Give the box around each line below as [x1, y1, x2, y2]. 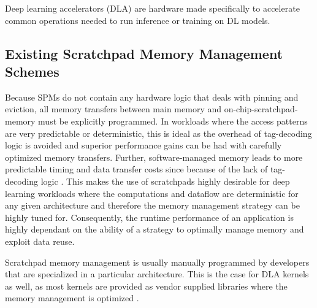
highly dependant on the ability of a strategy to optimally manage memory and [5, 223, 304, 236]
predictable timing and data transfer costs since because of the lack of [5, 163, 268, 175]
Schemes [5, 61, 59, 80]
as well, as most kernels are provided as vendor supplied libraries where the [5, 279, 288, 292]
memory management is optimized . [5, 291, 139, 304]
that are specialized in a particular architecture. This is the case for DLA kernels [5, 268, 309, 280]
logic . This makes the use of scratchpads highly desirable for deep [40, 174, 290, 187]
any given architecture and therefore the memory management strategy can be [5, 199, 300, 212]
